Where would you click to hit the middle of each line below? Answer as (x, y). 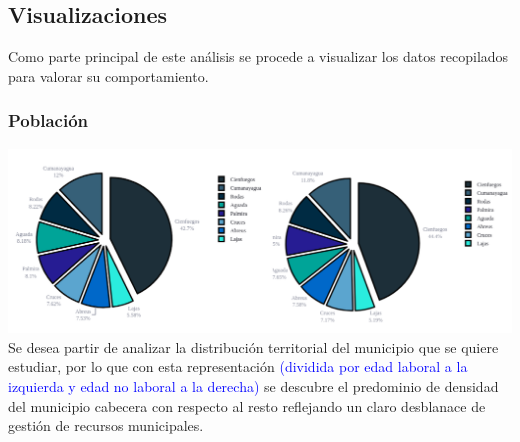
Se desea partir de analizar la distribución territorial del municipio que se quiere (253, 346)
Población (48, 120)
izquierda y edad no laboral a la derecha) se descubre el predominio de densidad (253, 385)
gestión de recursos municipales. (106, 425)
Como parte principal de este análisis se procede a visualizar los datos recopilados (258, 56)
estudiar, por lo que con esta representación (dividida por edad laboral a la (238, 366)
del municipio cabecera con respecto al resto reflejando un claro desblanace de (247, 405)
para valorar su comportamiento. (108, 75)
